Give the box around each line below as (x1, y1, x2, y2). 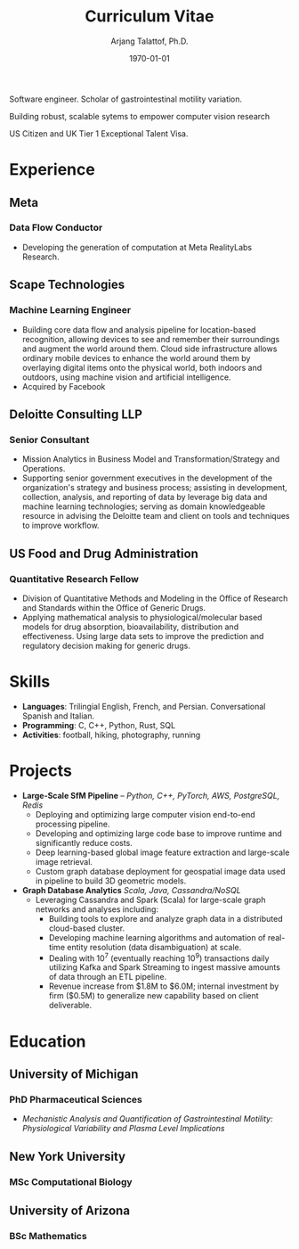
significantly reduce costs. (35, 837, 133, 848)
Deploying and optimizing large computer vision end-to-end (35, 809, 255, 819)
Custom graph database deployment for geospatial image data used (35, 866, 287, 876)
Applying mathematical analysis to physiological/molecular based (21, 612, 263, 622)
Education (9, 1031, 86, 1051)
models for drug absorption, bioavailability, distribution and (21, 621, 238, 632)
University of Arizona (9, 1203, 131, 1218)
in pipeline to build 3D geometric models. (35, 875, 187, 886)
